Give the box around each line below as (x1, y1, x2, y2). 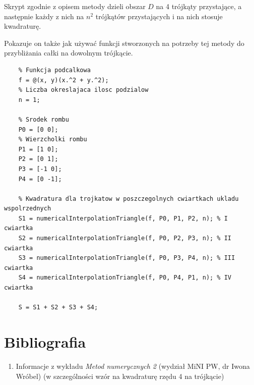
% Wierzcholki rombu (18, 136, 87, 143)
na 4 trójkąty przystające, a (156, 1, 242, 11)
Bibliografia (4, 332, 86, 352)
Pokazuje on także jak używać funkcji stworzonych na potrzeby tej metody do (4, 37, 244, 48)
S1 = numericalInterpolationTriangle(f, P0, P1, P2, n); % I (18, 214, 228, 222)
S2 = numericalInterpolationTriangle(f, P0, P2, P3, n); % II (18, 235, 232, 242)
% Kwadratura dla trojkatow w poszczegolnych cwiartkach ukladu (18, 195, 239, 202)
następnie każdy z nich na (4, 11, 84, 21)
